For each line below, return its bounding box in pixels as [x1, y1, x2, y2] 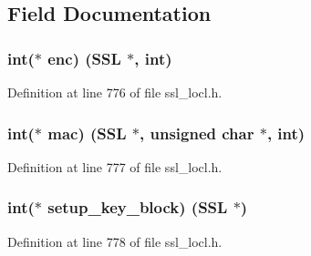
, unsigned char [140, 121, 254, 144]
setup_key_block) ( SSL [47, 196, 228, 219]
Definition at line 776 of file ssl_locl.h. [7, 83, 223, 101]
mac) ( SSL [47, 121, 127, 144]
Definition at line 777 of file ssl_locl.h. [7, 157, 223, 176]
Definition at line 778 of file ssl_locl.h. [7, 231, 223, 251]
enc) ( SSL [47, 46, 121, 69]
